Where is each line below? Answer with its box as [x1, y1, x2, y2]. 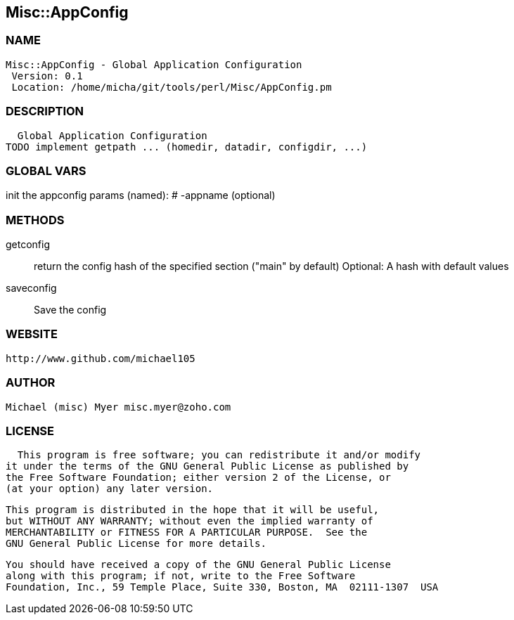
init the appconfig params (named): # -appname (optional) [6, 189, 276, 202]
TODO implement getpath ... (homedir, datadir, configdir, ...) [6, 141, 368, 153]
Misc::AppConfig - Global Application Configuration [6, 58, 302, 70]
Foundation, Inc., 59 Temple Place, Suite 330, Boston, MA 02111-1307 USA [6, 581, 439, 593]
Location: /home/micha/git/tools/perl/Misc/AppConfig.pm [11, 81, 332, 93]
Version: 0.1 [11, 70, 83, 82]
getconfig [6, 238, 51, 251]
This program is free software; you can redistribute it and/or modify [17, 449, 421, 461]
